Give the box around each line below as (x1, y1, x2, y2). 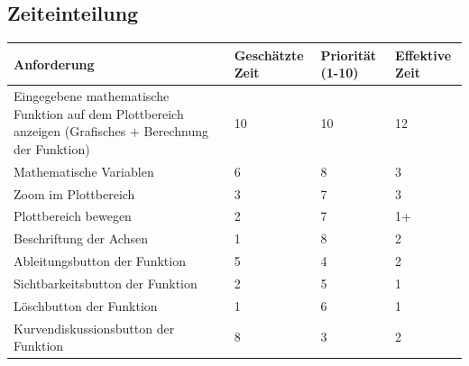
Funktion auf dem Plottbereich (14, 104, 184, 123)
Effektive (395, 45, 452, 64)
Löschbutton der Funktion (14, 296, 158, 315)
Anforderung (14, 54, 95, 73)
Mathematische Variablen (14, 161, 154, 180)
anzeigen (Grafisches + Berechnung (14, 122, 208, 141)
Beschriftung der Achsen (14, 229, 148, 248)
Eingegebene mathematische (14, 87, 170, 105)
